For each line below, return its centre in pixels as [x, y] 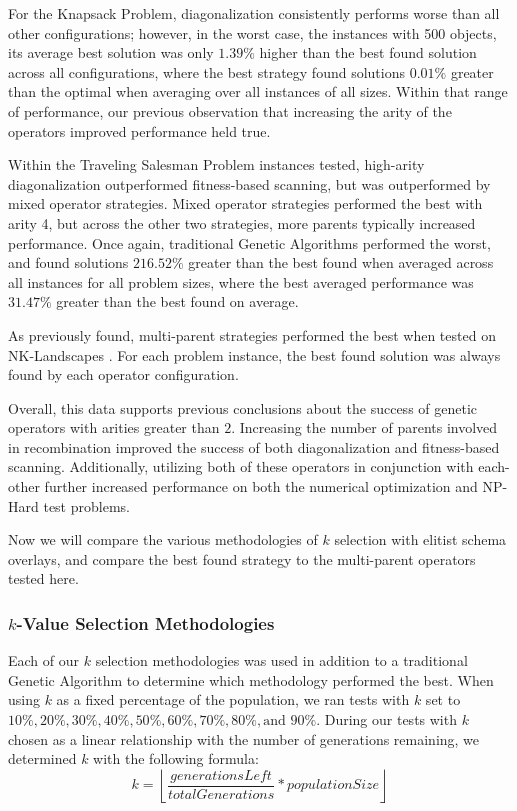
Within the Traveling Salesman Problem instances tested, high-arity [216, 164]
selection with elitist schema [420, 539]
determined [42, 758]
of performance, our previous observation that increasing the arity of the [230, 110]
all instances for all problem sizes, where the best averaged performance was [241, 281]
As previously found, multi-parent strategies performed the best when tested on [252, 334]
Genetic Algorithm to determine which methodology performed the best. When [251, 679]
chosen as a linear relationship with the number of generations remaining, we [244, 738]
